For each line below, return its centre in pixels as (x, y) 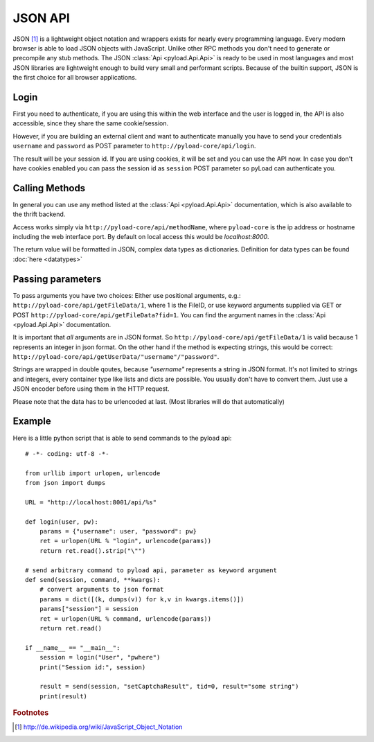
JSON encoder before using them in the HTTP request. (91, 389)
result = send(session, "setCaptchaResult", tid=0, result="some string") (169, 687)
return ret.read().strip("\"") (92, 550)
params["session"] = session (89, 609)
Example (32, 422)
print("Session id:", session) (92, 667)
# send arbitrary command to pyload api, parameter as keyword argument (151, 570)
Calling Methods (49, 188)
